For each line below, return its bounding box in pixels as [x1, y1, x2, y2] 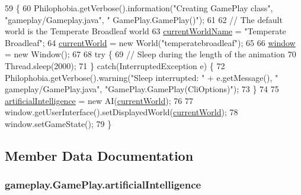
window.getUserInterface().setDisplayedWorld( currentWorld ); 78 [5, 106, 238, 118]
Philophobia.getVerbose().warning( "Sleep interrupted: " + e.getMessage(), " [5, 71, 278, 83]
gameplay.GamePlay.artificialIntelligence [5, 177, 201, 192]
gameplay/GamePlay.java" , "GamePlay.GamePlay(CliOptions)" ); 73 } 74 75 [5, 83, 279, 95]
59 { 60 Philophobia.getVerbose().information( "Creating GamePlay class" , [5, 2, 273, 14]
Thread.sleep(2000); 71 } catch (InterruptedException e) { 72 [5, 59, 225, 71]
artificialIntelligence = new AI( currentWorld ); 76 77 [5, 94, 193, 106]
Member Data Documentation [5, 146, 194, 164]
